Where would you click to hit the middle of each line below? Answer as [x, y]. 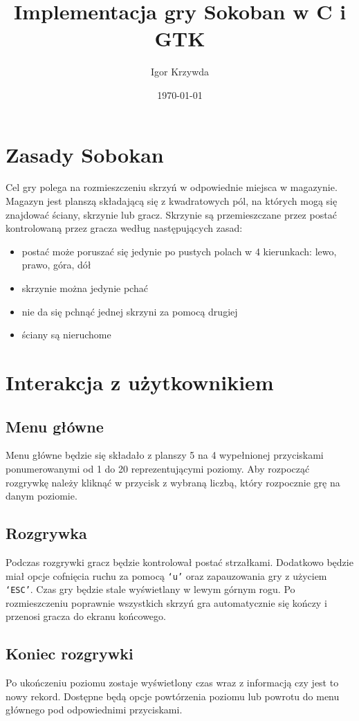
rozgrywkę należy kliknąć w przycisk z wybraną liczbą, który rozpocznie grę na [173, 482]
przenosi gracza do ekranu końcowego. [86, 616]
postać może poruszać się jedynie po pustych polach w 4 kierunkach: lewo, [179, 251]
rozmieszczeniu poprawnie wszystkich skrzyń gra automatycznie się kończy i [166, 602]
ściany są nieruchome [66, 335]
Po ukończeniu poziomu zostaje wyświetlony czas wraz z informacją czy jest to [172, 683]
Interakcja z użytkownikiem [140, 382]
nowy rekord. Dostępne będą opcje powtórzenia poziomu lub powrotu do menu [173, 696]
